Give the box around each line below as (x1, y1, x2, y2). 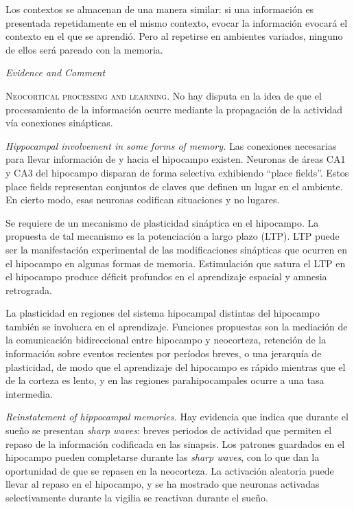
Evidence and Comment (5, 65, 106, 80)
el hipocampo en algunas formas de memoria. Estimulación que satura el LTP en (5, 256, 346, 270)
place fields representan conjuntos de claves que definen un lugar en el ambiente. (5, 179, 343, 193)
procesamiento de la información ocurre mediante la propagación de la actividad (5, 102, 343, 116)
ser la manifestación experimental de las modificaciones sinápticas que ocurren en (5, 242, 347, 256)
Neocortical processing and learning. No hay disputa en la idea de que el (5, 88, 322, 102)
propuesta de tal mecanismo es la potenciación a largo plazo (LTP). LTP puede (5, 229, 340, 243)
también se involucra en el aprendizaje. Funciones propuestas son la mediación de (5, 319, 348, 333)
